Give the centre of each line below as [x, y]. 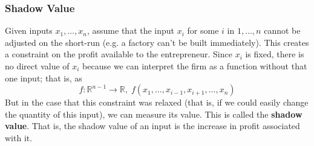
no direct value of [37, 66]
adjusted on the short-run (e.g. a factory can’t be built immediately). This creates [157, 42]
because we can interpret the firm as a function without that [195, 66]
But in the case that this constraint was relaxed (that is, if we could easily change [157, 102]
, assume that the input [131, 30]
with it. [19, 137]
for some [203, 30]
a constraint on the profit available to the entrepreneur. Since [119, 54]
